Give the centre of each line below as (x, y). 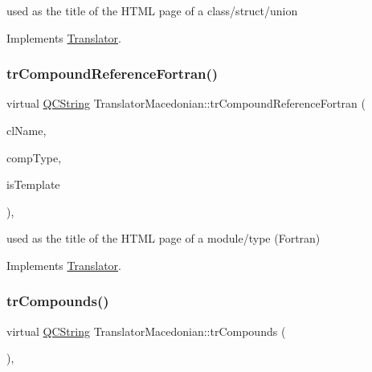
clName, (27, 130)
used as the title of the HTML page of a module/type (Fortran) (164, 238)
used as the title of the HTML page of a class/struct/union (152, 10)
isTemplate (33, 184)
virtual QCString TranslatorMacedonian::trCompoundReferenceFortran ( (186, 103)
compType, (34, 157)
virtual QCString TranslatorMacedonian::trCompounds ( (146, 331)
